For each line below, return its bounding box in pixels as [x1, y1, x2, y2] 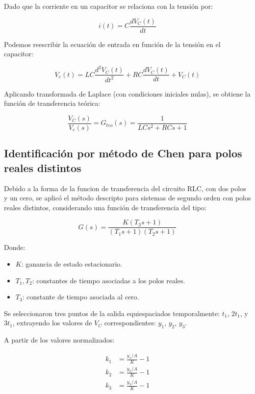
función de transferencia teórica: [4, 98, 101, 108]
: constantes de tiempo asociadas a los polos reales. [32, 275, 185, 285]
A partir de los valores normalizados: [4, 335, 115, 345]
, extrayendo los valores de [12, 318, 92, 328]
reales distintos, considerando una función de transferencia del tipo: [4, 202, 206, 212]
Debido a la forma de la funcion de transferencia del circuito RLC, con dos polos [4, 183, 246, 193]
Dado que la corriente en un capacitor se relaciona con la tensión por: [4, 1, 213, 11]
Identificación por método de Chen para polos [4, 146, 242, 161]
